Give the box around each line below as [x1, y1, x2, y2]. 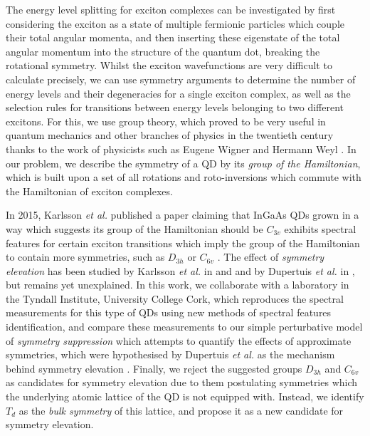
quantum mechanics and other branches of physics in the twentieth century [6, 128, 334, 142]
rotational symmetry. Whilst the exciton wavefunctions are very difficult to [6, 58, 332, 73]
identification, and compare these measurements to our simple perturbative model [6, 319, 363, 334]
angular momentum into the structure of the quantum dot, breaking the [6, 43, 320, 58]
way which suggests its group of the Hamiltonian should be [6, 221, 263, 236]
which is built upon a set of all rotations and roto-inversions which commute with [6, 170, 361, 185]
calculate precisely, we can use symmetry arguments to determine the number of [6, 71, 356, 86]
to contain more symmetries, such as [6, 249, 165, 264]
